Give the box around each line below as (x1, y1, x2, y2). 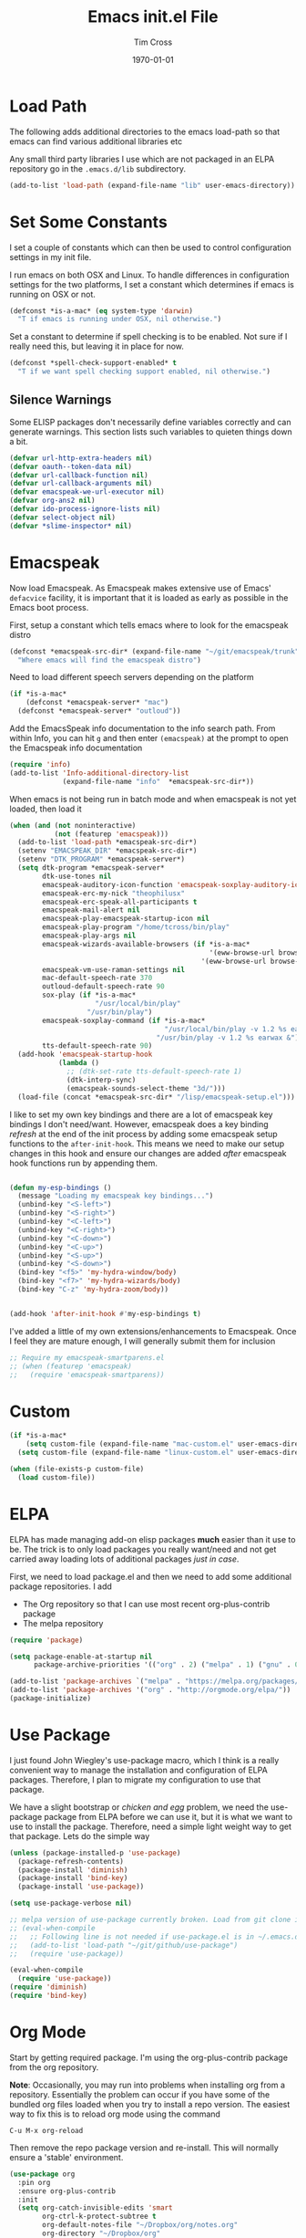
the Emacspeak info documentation (9, 742, 143, 753)
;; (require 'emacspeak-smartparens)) (9, 1370, 166, 1379)
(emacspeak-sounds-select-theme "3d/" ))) (66, 1083, 226, 1093)
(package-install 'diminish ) (17, 1865, 128, 1875)
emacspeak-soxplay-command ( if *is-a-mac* (42, 1016, 206, 1025)
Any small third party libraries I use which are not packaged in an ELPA (9, 153, 275, 164)
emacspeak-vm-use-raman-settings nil (42, 965, 185, 974)
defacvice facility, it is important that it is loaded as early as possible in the (9, 591, 289, 603)
